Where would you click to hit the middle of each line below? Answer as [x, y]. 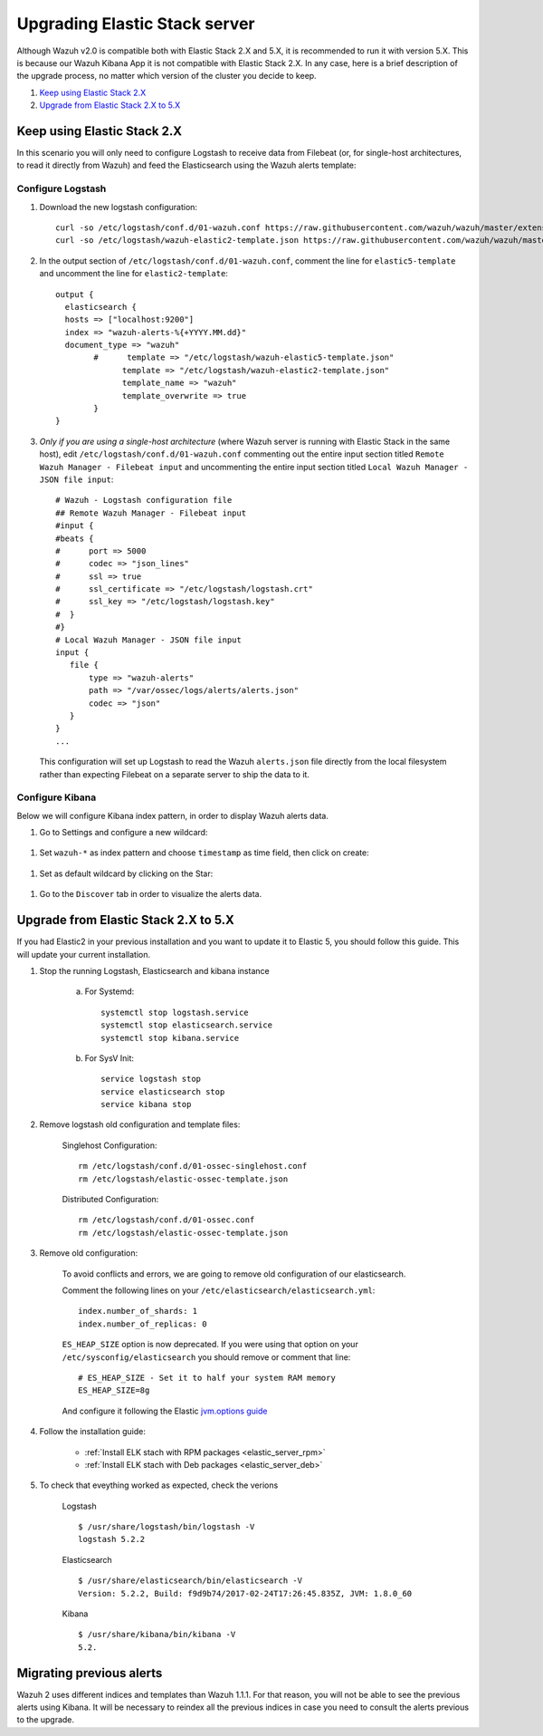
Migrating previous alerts [90, 1673]
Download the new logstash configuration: [119, 207]
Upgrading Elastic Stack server [136, 24]
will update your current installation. [84, 954]
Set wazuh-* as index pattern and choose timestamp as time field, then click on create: [205, 853]
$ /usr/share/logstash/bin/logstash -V [167, 1527]
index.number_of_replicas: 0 [143, 1324]
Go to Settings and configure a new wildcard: [124, 833]
